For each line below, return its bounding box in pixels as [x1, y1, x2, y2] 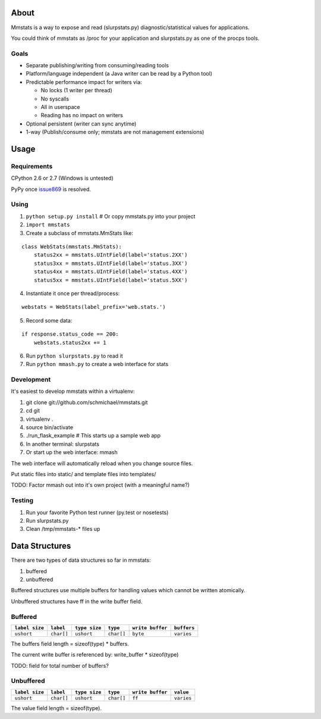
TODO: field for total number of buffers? [11, 662, 109, 669]
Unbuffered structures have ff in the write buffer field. [11, 598, 143, 605]
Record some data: [26, 317, 73, 324]
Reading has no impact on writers [40, 112, 123, 119]
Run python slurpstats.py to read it [26, 352, 123, 359]
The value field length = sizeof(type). [11, 704, 102, 711]
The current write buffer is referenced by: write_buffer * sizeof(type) [11, 651, 179, 658]
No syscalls [40, 95, 70, 102]
